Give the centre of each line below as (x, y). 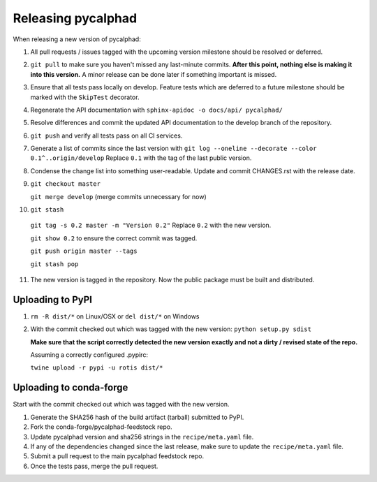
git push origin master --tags (84, 251)
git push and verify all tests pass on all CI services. (106, 136)
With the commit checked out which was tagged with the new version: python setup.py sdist (171, 329)
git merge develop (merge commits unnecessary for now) (119, 196)
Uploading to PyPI (52, 299)
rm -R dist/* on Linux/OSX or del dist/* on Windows (115, 316)
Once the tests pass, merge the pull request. (94, 466)
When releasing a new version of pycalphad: (77, 39)
